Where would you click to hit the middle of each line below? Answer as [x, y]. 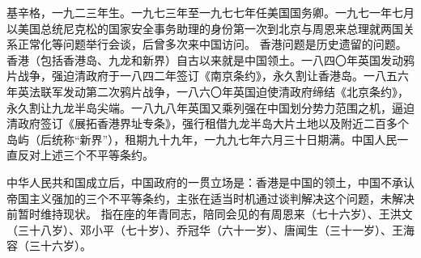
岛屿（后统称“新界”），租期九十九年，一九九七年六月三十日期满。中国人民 [202, 139]
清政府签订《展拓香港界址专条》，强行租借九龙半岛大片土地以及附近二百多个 [208, 123]
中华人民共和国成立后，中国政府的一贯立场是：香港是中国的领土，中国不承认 [210, 182]
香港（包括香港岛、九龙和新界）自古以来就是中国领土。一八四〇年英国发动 [205, 59]
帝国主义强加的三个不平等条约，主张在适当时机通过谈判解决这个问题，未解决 [210, 198]
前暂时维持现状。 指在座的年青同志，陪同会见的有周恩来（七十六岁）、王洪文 [210, 214]
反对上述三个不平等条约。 [85, 155]
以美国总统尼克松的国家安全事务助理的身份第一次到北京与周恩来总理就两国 [205, 28]
